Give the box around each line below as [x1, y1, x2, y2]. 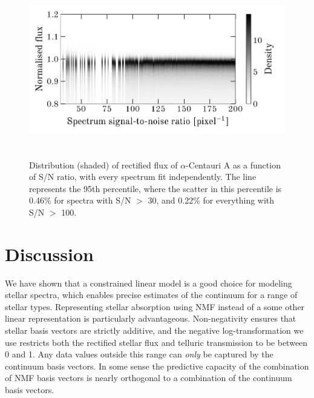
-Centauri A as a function [186, 158, 281, 171]
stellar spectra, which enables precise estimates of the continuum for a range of [5, 288, 298, 301]
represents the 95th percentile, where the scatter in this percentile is [29, 182, 282, 194]
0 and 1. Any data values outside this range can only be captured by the [5, 348, 273, 360]
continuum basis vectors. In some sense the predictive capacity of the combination [5, 359, 309, 372]
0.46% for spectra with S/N [29, 194, 131, 207]
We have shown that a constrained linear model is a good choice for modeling [5, 276, 292, 289]
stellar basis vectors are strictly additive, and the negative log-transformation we [5, 324, 304, 337]
